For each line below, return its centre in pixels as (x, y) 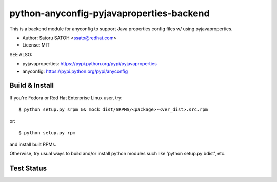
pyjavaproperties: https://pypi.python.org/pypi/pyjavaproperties (90, 64)
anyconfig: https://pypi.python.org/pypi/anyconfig (75, 71)
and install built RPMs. (33, 144)
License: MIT (36, 45)
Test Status (28, 168)
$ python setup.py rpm (47, 133)
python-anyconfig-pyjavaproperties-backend (110, 13)
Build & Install (32, 86)
